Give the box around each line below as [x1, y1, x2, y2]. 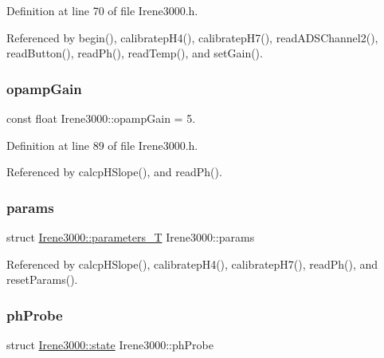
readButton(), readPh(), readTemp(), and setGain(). [6, 45, 263, 61]
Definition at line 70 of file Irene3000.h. [6, 2, 198, 18]
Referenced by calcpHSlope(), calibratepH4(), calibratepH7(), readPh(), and [6, 255, 378, 272]
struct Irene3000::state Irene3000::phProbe [6, 336, 214, 352]
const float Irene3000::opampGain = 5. [6, 110, 196, 126]
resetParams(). [6, 271, 78, 288]
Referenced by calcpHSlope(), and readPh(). [6, 163, 222, 180]
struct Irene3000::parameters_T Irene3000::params [6, 229, 255, 245]
